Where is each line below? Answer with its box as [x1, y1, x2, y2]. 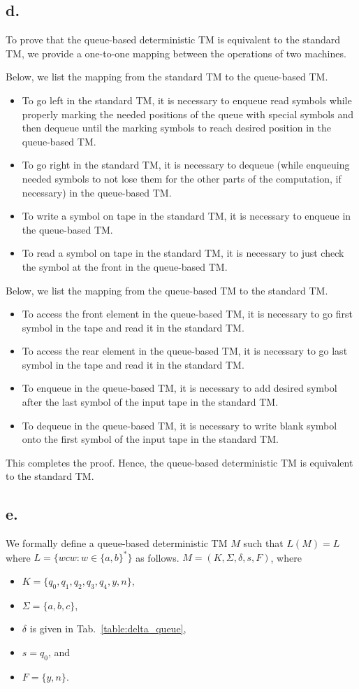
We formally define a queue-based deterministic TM [6, 536, 228, 551]
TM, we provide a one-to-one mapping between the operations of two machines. [6, 45, 346, 60]
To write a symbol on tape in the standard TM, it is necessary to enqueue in [22, 208, 351, 223]
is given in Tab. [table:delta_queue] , [29, 621, 186, 636]
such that [243, 536, 284, 551]
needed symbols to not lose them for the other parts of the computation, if [22, 171, 342, 185]
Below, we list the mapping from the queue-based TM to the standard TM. [6, 283, 328, 297]
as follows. [135, 550, 179, 564]
